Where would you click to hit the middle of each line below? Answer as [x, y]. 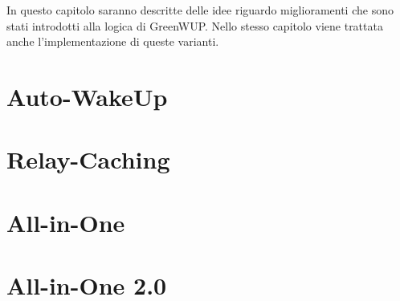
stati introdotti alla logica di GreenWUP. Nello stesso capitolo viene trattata [195, 25]
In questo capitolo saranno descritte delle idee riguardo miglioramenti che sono [200, 10]
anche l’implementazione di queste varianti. [113, 41]
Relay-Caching [88, 159]
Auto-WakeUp [87, 96]
